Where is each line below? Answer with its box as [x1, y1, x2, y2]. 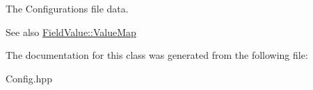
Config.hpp [6, 71, 52, 85]
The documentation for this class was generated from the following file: [6, 48, 308, 62]
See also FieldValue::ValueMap [6, 24, 136, 39]
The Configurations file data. [6, 1, 129, 15]
